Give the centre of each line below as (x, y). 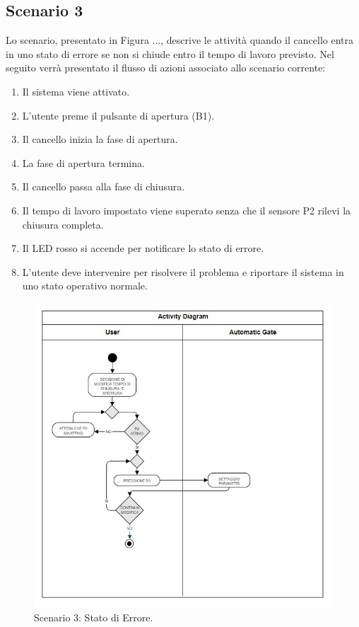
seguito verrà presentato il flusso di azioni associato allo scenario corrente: (166, 68)
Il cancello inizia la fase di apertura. (100, 139)
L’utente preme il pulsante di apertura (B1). (118, 115)
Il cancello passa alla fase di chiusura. (104, 186)
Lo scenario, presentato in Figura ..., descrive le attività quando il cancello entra (179, 40)
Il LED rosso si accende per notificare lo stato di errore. (143, 248)
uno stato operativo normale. (85, 286)
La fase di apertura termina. (83, 162)
